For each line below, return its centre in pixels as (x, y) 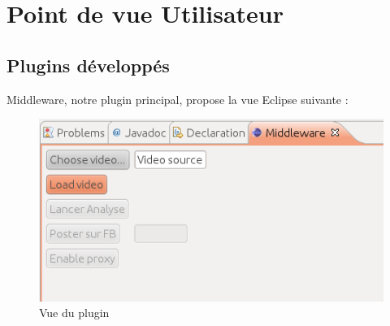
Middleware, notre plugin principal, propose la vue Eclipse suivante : (178, 99)
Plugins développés (88, 65)
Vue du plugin (74, 313)
